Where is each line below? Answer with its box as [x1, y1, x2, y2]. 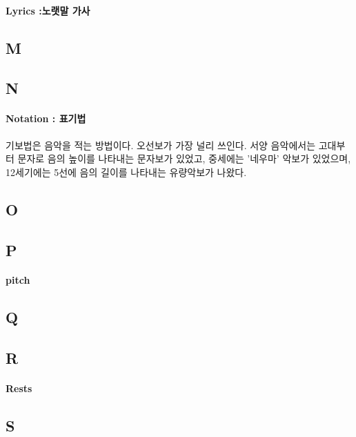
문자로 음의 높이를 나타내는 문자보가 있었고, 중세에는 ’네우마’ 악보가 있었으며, [17, 151, 351, 166]
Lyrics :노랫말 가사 [6, 3, 90, 17]
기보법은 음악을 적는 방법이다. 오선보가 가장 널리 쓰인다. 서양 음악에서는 [6, 137, 316, 152]
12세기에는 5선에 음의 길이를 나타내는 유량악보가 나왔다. [6, 164, 247, 179]
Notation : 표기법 [6, 111, 86, 126]
